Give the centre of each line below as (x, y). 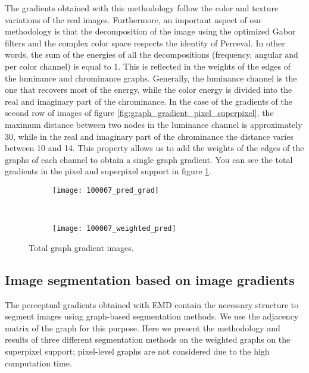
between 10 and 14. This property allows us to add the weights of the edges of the (154, 148)
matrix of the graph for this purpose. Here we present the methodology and (143, 327)
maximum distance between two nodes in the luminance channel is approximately (154, 124)
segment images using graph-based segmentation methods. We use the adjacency (152, 316)
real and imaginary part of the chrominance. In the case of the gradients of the (149, 101)
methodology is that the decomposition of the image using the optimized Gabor (150, 31)
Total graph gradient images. (81, 247)
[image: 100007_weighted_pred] (114, 229)
